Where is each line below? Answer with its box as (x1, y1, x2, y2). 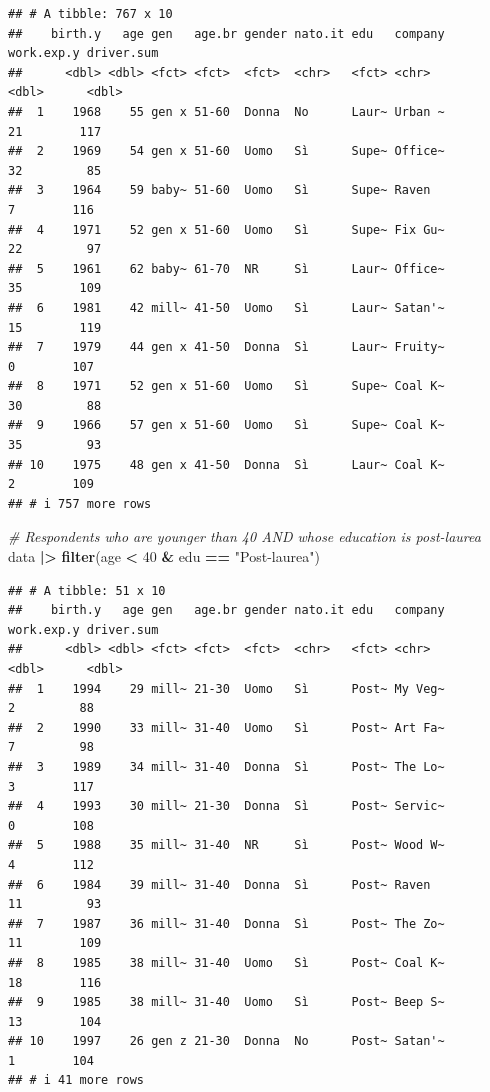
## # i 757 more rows (8, 496, 152, 511)
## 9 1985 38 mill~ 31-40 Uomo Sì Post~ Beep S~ (8, 995, 445, 1010)
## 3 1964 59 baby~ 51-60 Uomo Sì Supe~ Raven (8, 183, 431, 198)
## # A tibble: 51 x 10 (8, 583, 166, 598)
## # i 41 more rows (8, 1073, 145, 1088)
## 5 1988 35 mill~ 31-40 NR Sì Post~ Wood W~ (8, 838, 445, 853)
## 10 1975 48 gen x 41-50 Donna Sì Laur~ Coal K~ (8, 457, 445, 472)
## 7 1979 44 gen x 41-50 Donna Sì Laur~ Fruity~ (8, 340, 445, 355)
